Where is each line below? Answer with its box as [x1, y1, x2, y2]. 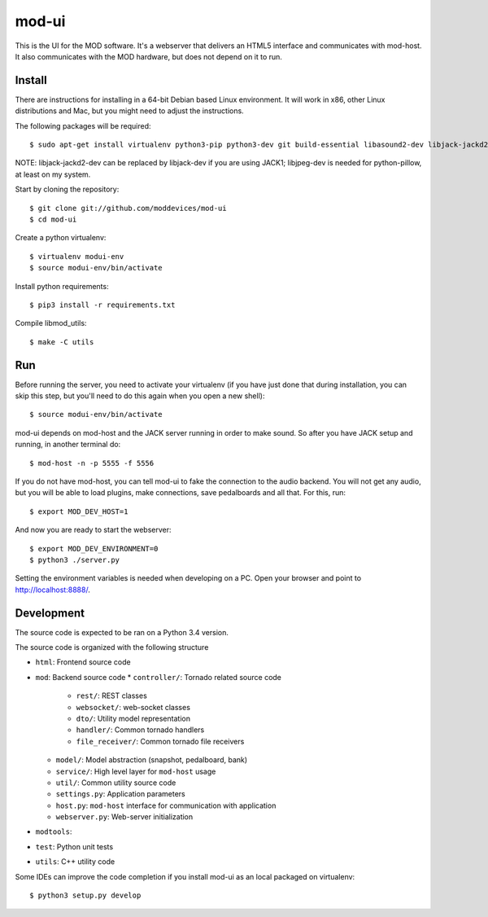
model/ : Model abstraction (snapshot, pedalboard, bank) [55, 755, 248, 765]
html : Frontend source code [35, 657, 131, 667]
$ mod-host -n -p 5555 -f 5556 [29, 458, 155, 467]
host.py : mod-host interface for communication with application [55, 801, 277, 810]
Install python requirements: [15, 281, 109, 291]
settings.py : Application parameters [55, 789, 186, 799]
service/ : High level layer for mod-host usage [55, 766, 216, 776]
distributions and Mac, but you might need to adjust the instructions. [15, 106, 244, 116]
